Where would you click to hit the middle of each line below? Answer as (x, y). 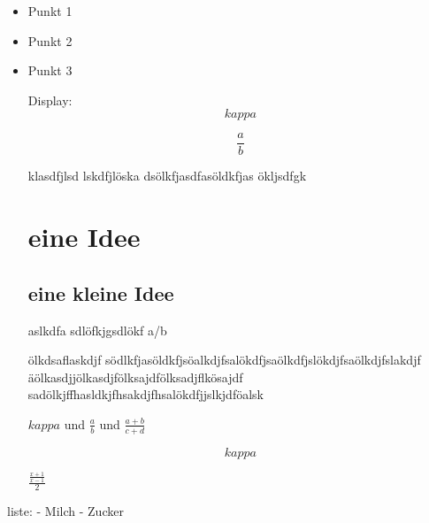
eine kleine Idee (101, 292)
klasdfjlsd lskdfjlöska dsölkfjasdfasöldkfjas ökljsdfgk (167, 176)
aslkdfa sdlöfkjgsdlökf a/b (97, 330)
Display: (50, 100)
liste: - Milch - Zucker (65, 511)
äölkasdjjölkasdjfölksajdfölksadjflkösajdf (135, 377)
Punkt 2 (50, 40)
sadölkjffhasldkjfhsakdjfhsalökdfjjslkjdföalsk (146, 394)
